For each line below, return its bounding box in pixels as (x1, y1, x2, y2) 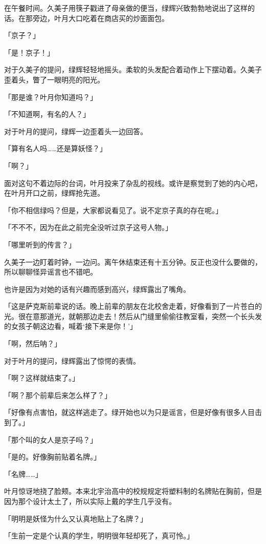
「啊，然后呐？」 (4, 338, 61, 349)
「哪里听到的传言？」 (4, 239, 76, 249)
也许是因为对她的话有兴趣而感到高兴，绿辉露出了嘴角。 (4, 283, 190, 294)
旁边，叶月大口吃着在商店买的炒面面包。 (32, 12, 169, 23)
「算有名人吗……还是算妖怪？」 (4, 143, 107, 154)
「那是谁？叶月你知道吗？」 (4, 91, 97, 102)
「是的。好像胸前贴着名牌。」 (4, 451, 101, 462)
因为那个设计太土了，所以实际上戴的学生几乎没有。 (4, 496, 176, 506)
